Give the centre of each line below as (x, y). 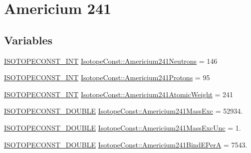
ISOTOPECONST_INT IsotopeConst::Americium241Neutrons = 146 (111, 61)
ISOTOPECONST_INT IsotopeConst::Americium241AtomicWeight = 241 (119, 94)
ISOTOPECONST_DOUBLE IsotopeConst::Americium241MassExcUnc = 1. (123, 127)
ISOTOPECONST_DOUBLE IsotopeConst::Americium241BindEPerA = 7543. (126, 144)
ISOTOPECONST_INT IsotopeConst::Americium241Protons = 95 (107, 77)
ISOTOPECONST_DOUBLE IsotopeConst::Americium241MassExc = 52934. (124, 111)
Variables (28, 40)
